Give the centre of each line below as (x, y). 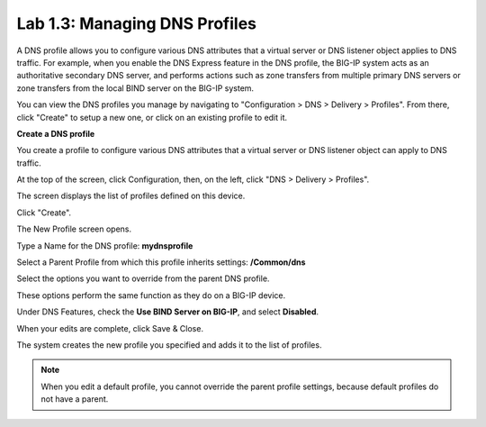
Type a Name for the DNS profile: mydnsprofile (105, 245)
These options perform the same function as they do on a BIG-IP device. (151, 295)
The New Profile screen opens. (74, 229)
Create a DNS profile (56, 133)
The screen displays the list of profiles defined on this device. (131, 196)
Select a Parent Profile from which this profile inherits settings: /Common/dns (161, 262)
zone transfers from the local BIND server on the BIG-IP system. (135, 88)
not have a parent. (75, 399)
